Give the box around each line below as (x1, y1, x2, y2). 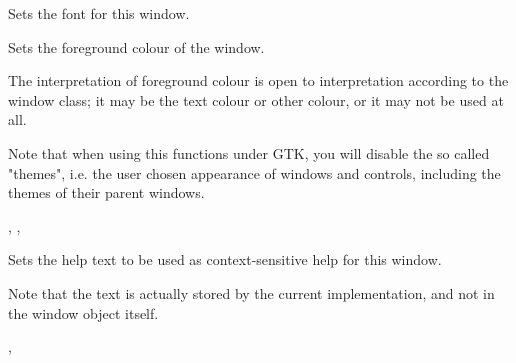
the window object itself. (8, 302, 159, 323)
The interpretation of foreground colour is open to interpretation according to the (8, 70, 509, 91)
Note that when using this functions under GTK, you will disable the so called (8, 142, 490, 163)
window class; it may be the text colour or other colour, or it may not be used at (8, 89, 504, 110)
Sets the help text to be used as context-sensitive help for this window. (8, 249, 442, 270)
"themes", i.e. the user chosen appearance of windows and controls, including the (8, 162, 501, 183)
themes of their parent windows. (8, 182, 205, 203)
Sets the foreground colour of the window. (8, 36, 265, 57)
